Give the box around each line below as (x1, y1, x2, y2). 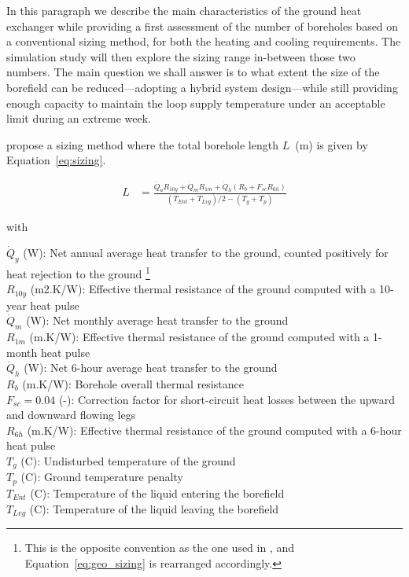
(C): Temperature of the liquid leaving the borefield (29, 500, 279, 516)
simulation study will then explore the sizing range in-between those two (6, 48, 356, 64)
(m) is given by (295, 136, 368, 153)
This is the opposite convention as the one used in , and (24, 538, 295, 555)
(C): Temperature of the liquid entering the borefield (30, 484, 285, 501)
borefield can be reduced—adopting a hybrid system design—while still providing (6, 79, 398, 95)
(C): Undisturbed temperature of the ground (20, 453, 236, 469)
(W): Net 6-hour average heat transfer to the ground (24, 359, 278, 376)
